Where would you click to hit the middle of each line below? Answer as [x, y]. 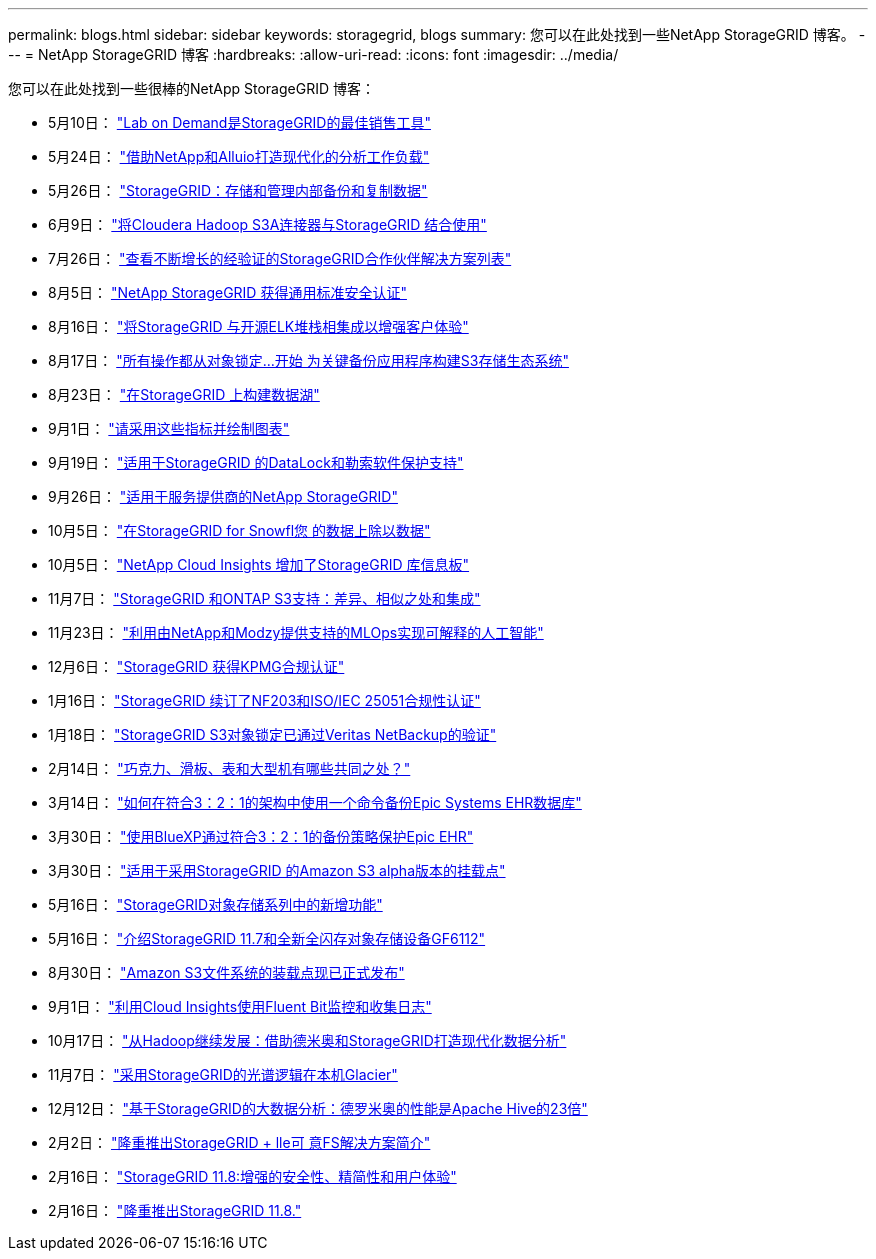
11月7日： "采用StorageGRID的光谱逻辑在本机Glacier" [223, 1074]
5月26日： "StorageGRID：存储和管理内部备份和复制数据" [238, 190]
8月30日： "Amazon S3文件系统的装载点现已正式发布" [226, 972]
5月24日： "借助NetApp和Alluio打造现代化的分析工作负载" [239, 156]
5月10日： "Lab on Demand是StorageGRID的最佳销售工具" [239, 122]
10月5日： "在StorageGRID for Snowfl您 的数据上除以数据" [239, 530]
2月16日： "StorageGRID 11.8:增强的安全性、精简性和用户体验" [252, 1176]
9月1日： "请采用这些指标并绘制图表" [169, 428]
